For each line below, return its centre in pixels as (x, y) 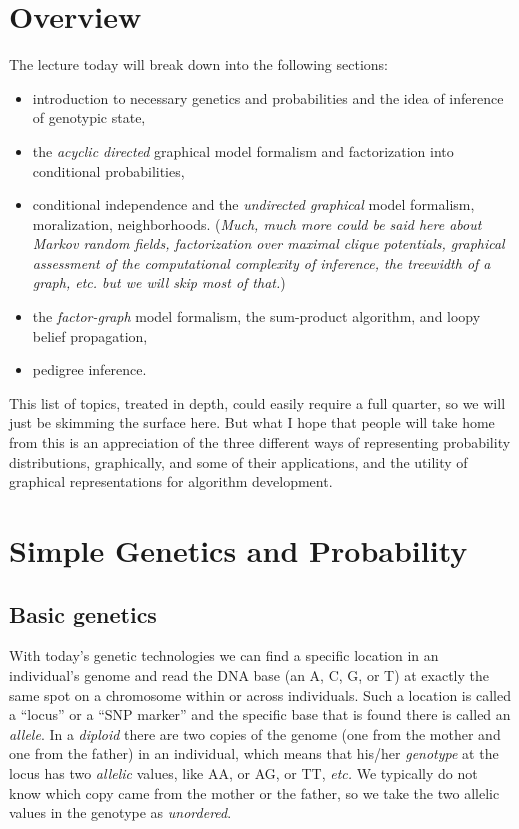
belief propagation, (90, 335)
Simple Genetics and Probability (238, 550)
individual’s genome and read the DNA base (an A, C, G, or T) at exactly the (249, 674)
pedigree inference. (89, 369)
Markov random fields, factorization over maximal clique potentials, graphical (268, 243)
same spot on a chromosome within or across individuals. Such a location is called (260, 694)
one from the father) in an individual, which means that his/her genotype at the (254, 753)
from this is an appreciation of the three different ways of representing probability (260, 442)
